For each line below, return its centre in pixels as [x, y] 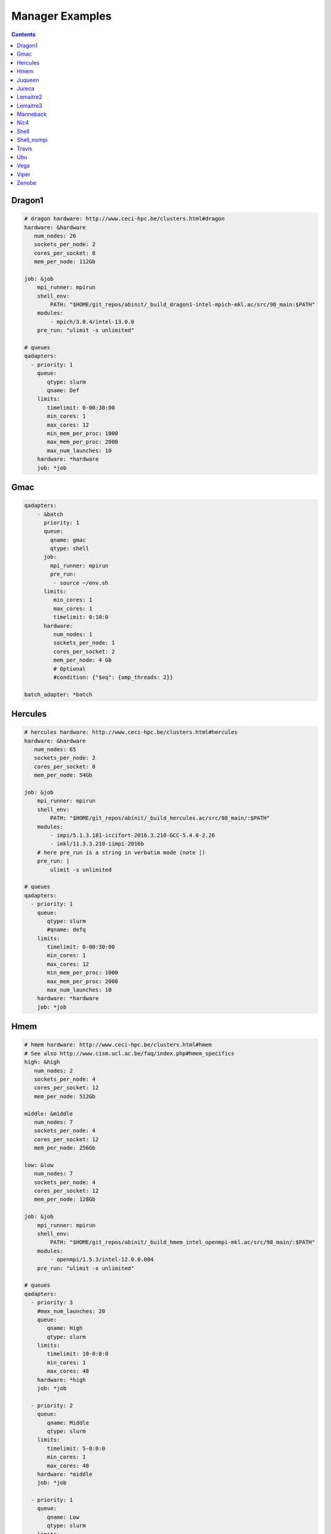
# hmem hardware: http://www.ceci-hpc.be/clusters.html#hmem [118, 1045]
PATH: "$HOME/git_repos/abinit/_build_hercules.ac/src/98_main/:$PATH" [160, 818]
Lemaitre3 [30, 106]
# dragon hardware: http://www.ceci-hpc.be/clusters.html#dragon [124, 219]
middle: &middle [49, 1113]
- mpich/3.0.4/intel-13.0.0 [92, 322]
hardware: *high [61, 1380]
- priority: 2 [52, 1405]
